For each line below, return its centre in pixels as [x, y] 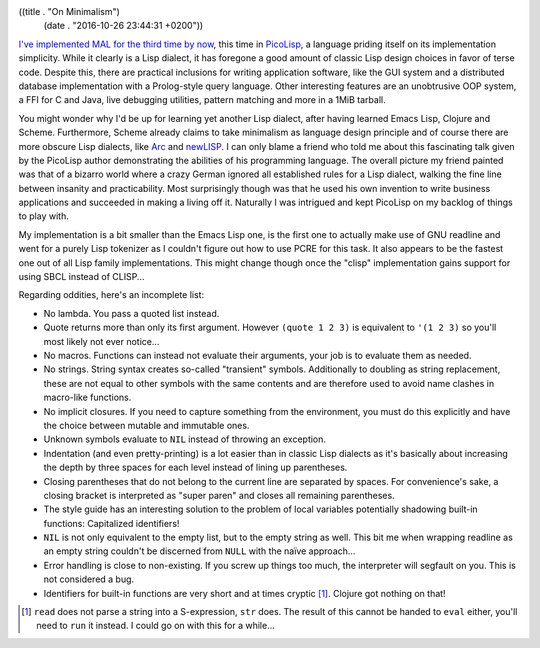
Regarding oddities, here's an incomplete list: [111, 295]
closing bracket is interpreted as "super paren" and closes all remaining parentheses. [219, 495]
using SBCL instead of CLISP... [81, 277]
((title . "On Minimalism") [69, 11]
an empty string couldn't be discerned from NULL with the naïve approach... [199, 551]
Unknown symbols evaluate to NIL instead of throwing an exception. [185, 439]
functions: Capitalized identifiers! [111, 523]
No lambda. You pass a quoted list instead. [131, 313]
